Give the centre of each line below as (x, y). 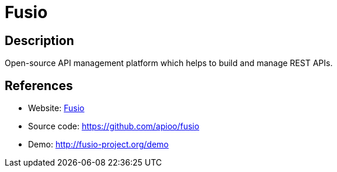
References (39, 85)
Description (39, 40)
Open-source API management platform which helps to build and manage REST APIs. (169, 63)
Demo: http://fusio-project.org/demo (98, 145)
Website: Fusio (56, 108)
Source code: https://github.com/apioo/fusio (114, 126)
